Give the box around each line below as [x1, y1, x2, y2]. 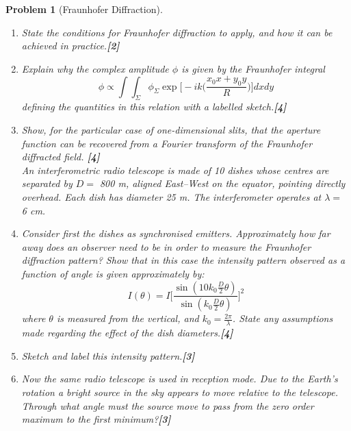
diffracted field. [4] [21, 149, 100, 164]
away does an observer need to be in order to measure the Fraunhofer [21, 239, 311, 254]
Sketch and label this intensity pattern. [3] [21, 348, 195, 362]
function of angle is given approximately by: [21, 266, 205, 280]
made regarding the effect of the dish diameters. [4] [21, 325, 233, 340]
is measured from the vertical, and [56, 311, 199, 325]
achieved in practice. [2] [21, 38, 120, 53]
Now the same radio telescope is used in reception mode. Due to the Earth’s [21, 371, 338, 386]
